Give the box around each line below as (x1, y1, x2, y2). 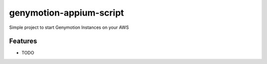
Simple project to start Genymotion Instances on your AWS (9, 24, 129, 30)
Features (9, 37, 37, 45)
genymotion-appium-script (9, 7, 124, 18)
